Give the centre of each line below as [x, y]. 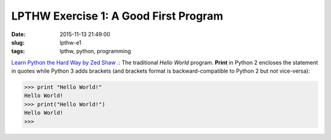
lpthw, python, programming [95, 51]
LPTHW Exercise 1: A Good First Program [117, 16]
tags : [18, 51]
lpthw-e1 [71, 42]
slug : [18, 42]
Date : [18, 34]
